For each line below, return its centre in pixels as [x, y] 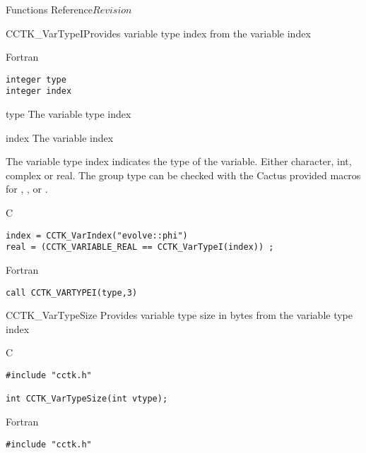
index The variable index [60, 137]
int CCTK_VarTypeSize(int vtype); [87, 399]
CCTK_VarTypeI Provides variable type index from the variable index [158, 33]
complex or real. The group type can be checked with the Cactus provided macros [183, 175]
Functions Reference [49, 9]
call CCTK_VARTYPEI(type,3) [72, 292]
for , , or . [27, 189]
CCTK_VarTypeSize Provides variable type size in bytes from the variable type [179, 315]
